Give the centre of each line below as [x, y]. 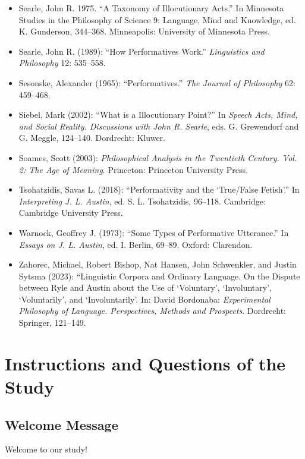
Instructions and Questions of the [145, 363]
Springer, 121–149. [52, 323]
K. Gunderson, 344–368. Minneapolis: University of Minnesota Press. [144, 31]
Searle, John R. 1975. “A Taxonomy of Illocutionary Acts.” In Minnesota [151, 8]
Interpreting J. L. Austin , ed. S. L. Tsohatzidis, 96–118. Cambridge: [142, 201]
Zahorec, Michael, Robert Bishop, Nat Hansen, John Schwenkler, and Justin [158, 264]
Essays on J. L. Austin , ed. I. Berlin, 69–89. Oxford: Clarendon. [136, 244]
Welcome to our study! [46, 449]
